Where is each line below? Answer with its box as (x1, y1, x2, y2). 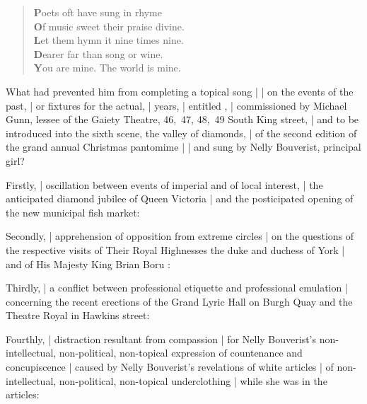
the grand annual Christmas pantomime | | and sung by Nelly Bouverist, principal (6, 139, 361, 154)
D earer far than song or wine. (33, 46, 163, 61)
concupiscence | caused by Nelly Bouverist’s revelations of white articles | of (6, 359, 334, 374)
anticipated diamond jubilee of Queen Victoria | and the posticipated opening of (6, 191, 354, 206)
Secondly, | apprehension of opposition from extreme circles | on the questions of (6, 229, 354, 243)
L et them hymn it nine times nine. (33, 33, 184, 47)
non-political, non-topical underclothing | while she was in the (59, 373, 327, 388)
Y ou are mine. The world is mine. (33, 60, 181, 75)
